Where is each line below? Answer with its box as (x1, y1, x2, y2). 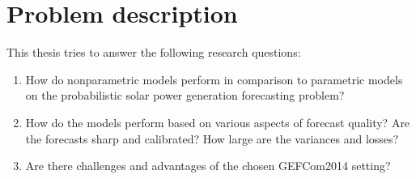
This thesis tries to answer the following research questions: (6, 44, 301, 61)
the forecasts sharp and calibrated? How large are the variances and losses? (25, 130, 399, 147)
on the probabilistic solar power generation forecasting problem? (25, 87, 345, 104)
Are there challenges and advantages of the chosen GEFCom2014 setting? (25, 157, 391, 174)
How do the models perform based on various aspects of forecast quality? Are (25, 113, 410, 130)
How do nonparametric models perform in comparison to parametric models (25, 70, 403, 87)
